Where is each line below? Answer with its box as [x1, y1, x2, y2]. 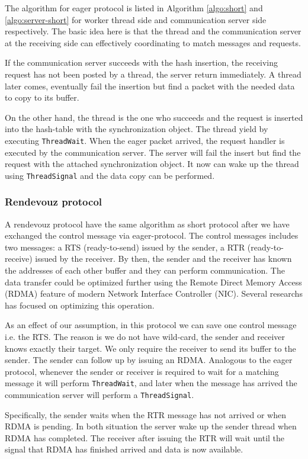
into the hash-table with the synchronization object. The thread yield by [5, 123, 268, 135]
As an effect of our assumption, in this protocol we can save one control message [5, 319, 297, 331]
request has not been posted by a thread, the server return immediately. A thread [5, 68, 301, 80]
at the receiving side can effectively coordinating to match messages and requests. [5, 36, 301, 49]
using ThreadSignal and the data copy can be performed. [5, 169, 215, 181]
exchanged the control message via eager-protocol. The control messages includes [5, 229, 299, 242]
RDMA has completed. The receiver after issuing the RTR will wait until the [5, 431, 285, 444]
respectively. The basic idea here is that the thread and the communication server [5, 25, 301, 37]
